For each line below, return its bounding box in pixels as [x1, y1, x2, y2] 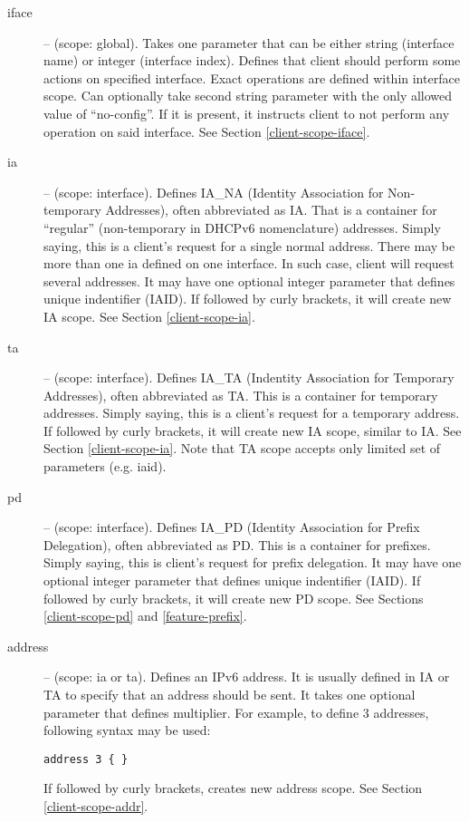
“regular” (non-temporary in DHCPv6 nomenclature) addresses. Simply [43, 218, 441, 237]
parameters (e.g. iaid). [43, 457, 167, 476]
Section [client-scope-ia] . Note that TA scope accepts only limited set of [43, 439, 441, 458]
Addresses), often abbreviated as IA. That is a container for [105, 200, 437, 219]
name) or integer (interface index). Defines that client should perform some [43, 51, 461, 70]
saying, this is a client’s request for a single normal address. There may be [43, 236, 455, 255]
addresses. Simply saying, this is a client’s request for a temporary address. [43, 403, 460, 422]
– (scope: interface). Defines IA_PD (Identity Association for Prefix [43, 517, 420, 537]
